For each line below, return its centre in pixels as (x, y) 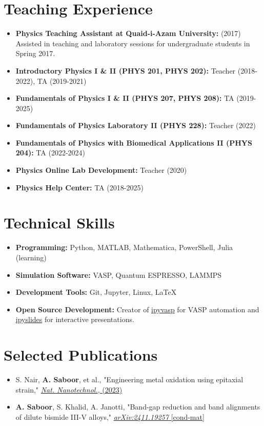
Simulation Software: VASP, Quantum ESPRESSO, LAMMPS (119, 274)
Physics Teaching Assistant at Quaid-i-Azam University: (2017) (128, 33)
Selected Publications (81, 355)
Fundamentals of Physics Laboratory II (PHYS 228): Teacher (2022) (136, 125)
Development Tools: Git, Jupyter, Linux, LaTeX (96, 292)
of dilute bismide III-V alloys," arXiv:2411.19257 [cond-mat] (110, 416)
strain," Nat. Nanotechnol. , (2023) (69, 389)
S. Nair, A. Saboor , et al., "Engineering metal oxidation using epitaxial (129, 379)
